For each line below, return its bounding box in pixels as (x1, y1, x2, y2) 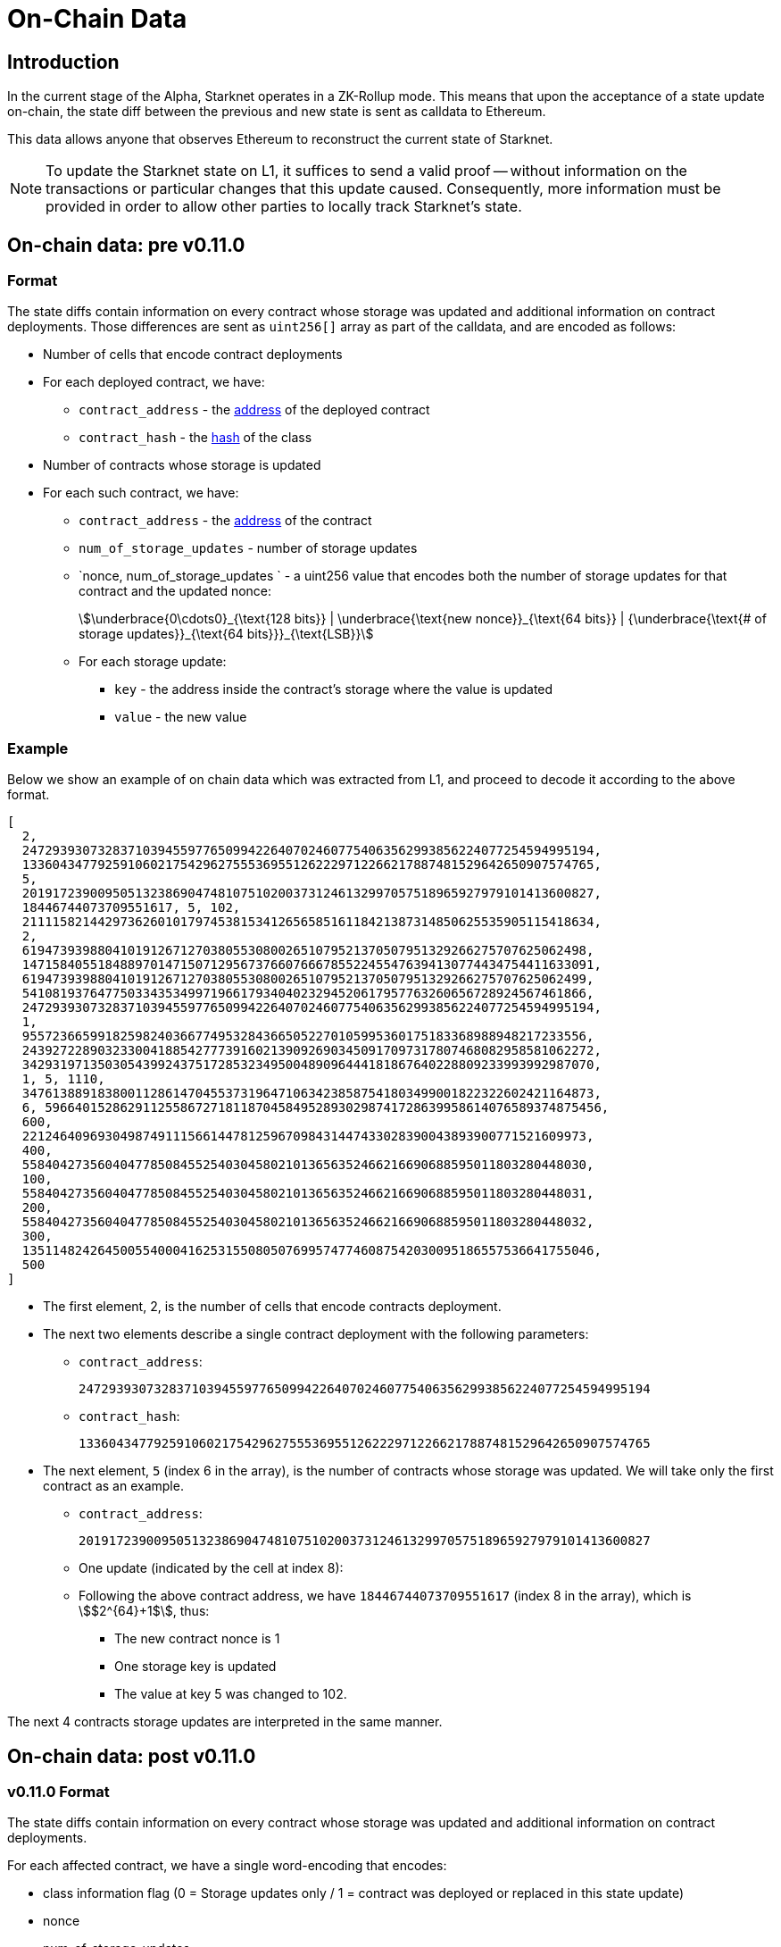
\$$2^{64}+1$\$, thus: (79, 1603, 210, 1619)
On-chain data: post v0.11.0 (7, 1744, 256, 1767)
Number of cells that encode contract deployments (43, 347, 343, 363)
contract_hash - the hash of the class (79, 430, 312, 446)
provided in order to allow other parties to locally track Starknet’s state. (46, 197, 522, 216)
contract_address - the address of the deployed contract (79, 402, 430, 418)
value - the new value (114, 709, 247, 725)
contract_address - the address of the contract (79, 513, 372, 529)
